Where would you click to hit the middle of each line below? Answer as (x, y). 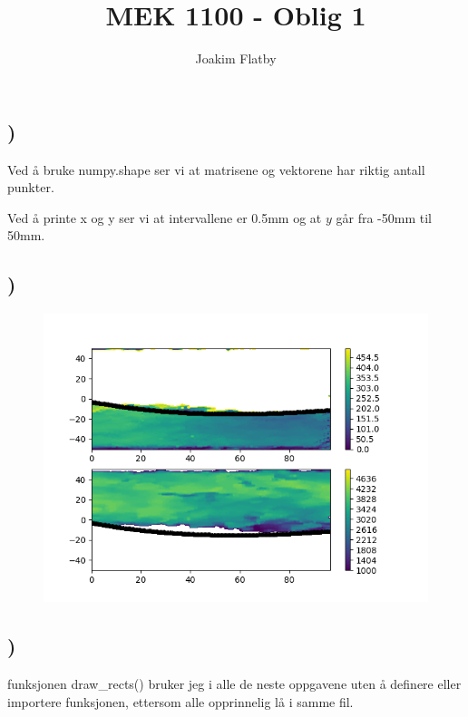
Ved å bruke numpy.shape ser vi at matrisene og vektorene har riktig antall (216, 169)
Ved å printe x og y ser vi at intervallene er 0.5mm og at (165, 217)
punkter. (31, 187)
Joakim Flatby (236, 58)
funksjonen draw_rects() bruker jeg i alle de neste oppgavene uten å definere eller (234, 683)
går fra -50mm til (384, 217)
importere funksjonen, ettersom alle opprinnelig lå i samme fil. (180, 701)
